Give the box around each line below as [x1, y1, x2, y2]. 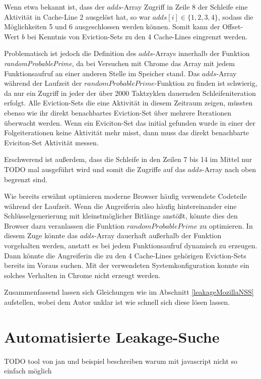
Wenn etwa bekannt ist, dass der [4, 2, 105, 12]
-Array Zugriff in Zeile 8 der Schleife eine [121, 2, 248, 12]
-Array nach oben [202, 164, 256, 174]
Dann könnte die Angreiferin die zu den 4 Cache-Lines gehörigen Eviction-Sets [4, 250, 246, 260]
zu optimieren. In [200, 220, 253, 231]
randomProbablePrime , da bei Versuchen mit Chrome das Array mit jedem [4, 58, 235, 68]
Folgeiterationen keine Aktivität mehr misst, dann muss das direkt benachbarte [4, 127, 249, 138]
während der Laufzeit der [4, 78, 82, 88]
